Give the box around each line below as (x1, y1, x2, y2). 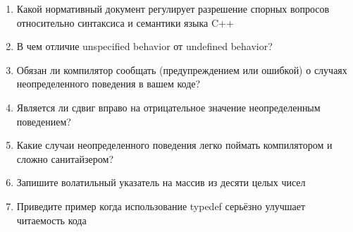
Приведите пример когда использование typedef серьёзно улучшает (16, 198, 306, 213)
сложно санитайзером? (16, 151, 113, 166)
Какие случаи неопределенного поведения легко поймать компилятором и (16, 138, 333, 152)
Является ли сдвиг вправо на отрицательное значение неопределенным (16, 99, 321, 114)
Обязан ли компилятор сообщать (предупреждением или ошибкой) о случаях (16, 62, 347, 77)
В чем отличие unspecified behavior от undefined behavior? (16, 39, 273, 54)
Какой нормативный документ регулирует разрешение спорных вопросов (16, 1, 330, 16)
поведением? (16, 114, 71, 128)
